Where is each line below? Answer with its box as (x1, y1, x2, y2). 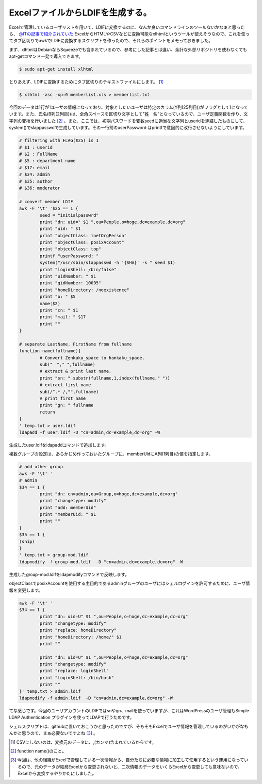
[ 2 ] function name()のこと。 (10, 748, 66, 754)
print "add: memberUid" (39, 505, 97, 510)
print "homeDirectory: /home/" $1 (39, 634, 122, 640)
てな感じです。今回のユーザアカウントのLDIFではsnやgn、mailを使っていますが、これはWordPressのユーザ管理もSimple (9, 708, 249, 714)
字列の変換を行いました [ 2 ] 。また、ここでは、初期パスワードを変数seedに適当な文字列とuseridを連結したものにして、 (9, 118, 247, 124)
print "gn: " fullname (39, 403, 94, 408)
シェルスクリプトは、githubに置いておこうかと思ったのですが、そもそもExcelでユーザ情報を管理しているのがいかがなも (9, 723, 248, 729)
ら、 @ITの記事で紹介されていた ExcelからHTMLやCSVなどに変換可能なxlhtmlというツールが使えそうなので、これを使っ (9, 31, 250, 36)
